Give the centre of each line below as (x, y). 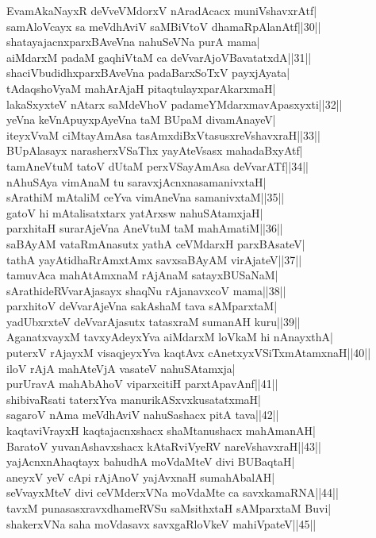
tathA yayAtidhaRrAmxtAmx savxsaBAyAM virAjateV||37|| (154, 259)
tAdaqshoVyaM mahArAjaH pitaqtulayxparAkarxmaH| (141, 88)
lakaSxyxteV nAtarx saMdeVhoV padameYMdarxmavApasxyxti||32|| (175, 104)
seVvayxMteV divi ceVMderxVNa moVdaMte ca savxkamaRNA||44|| (173, 492)
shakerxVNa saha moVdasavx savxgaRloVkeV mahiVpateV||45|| (161, 523)
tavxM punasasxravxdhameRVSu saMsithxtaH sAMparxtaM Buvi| (169, 508)
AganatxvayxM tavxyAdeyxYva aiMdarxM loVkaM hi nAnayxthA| (170, 337)
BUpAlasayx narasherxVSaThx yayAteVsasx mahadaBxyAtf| (155, 150)
